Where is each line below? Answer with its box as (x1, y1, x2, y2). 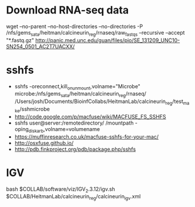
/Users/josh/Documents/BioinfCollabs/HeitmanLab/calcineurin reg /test (14, 98, 184, 106)
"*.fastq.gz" (6, 36, 34, 44)
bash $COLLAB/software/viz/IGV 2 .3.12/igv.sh (6, 185, 116, 194)
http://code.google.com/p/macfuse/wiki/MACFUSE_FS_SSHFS (14, 113, 166, 120)
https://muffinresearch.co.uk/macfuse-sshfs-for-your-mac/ (14, 133, 159, 140)
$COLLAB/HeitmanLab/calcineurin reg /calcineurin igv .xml (6, 193, 141, 202)
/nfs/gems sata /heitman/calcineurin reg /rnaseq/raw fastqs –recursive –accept (6, 29, 185, 37)
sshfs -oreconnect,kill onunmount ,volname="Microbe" (14, 82, 141, 91)
